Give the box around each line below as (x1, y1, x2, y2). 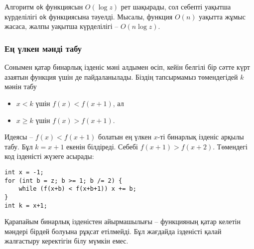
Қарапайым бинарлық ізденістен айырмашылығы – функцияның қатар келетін (4, 216, 241, 227)
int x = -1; (4, 168, 44, 176)
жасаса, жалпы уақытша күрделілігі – (4, 21, 119, 31)
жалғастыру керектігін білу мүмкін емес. (4, 236, 128, 246)
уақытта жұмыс (199, 11, 246, 21)
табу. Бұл (4, 141, 33, 151)
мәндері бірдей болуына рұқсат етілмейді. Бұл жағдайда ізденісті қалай (4, 226, 222, 236)
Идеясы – (4, 131, 33, 142)
